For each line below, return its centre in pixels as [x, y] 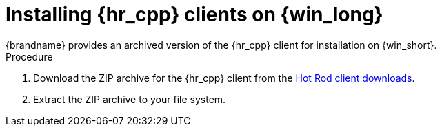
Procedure [29, 56]
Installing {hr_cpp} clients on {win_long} [194, 14]
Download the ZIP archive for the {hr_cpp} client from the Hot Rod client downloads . [224, 78]
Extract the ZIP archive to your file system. [130, 99]
